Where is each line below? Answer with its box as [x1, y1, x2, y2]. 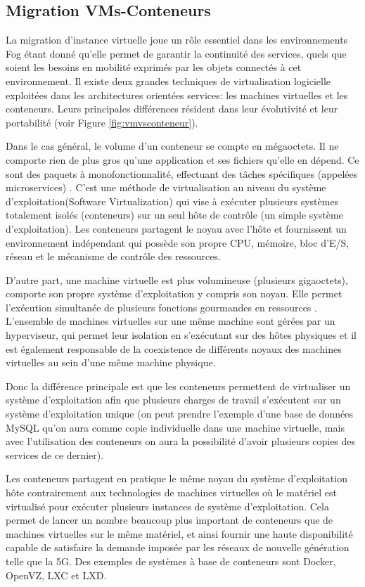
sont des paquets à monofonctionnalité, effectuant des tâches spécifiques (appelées [6, 166, 358, 181]
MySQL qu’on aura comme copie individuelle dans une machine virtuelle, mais [6, 420, 345, 434]
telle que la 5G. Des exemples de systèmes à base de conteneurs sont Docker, [6, 553, 336, 568]
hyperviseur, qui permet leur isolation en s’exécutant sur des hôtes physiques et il [6, 328, 357, 342]
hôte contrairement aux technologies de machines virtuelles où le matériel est [6, 485, 337, 500]
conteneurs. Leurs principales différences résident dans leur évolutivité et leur [6, 101, 338, 116]
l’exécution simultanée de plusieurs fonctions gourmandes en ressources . [6, 299, 317, 314]
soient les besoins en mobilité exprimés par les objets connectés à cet [6, 60, 302, 75]
